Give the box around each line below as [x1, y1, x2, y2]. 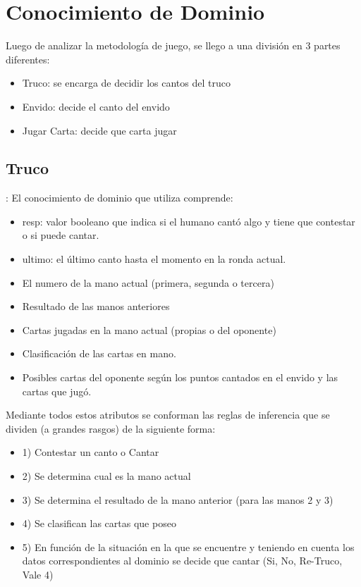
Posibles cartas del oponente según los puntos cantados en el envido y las [22, 370, 338, 385]
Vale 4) [22, 567, 54, 581]
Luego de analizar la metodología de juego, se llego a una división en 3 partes [6, 38, 341, 53]
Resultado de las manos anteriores [22, 299, 170, 314]
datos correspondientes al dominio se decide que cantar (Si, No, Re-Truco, [22, 553, 343, 568]
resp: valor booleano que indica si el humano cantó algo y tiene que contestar [22, 214, 355, 228]
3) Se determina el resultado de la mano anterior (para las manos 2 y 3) [22, 492, 334, 507]
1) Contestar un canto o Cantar [22, 445, 159, 459]
